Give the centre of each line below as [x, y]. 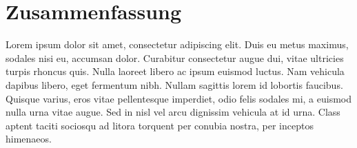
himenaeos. [29, 139]
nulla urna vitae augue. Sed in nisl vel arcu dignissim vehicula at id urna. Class [173, 112]
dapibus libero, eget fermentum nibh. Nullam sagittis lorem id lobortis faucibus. [174, 84]
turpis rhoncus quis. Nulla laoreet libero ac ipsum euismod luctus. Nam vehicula [175, 71]
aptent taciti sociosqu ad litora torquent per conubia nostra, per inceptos [160, 125]
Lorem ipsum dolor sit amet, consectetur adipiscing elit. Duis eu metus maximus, [177, 44]
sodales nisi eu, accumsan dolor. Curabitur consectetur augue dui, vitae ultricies [175, 57]
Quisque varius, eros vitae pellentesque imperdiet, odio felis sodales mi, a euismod [178, 98]
